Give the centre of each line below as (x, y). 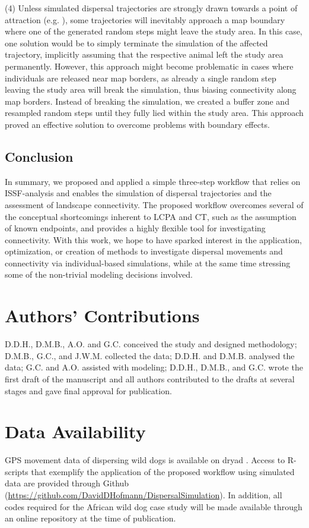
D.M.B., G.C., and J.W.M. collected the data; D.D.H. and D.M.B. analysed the (150, 355)
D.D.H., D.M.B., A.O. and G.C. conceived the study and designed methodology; (151, 344)
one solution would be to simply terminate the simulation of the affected (136, 43)
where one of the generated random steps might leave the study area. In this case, (154, 31)
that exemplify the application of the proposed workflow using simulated (163, 471)
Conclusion (39, 156)
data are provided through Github (67, 483)
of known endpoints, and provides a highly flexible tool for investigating (135, 228)
